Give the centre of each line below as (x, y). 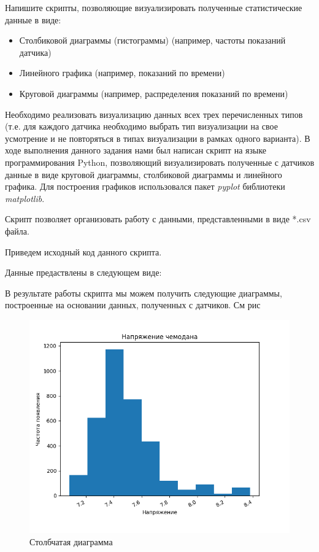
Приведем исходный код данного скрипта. (83, 251)
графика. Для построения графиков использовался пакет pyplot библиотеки (145, 186)
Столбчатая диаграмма (71, 541)
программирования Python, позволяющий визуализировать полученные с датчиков (159, 162)
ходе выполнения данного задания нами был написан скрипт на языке (136, 150)
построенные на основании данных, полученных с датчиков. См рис (133, 305)
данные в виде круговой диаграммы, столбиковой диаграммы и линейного (144, 174)
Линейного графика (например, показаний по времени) (122, 73)
